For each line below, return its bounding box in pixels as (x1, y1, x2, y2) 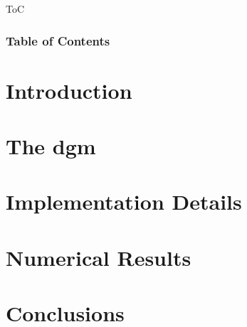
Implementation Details (6, 187, 242, 216)
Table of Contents (6, 31, 110, 49)
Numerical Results (6, 242, 191, 272)
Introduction (6, 75, 132, 104)
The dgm (6, 132, 96, 160)
